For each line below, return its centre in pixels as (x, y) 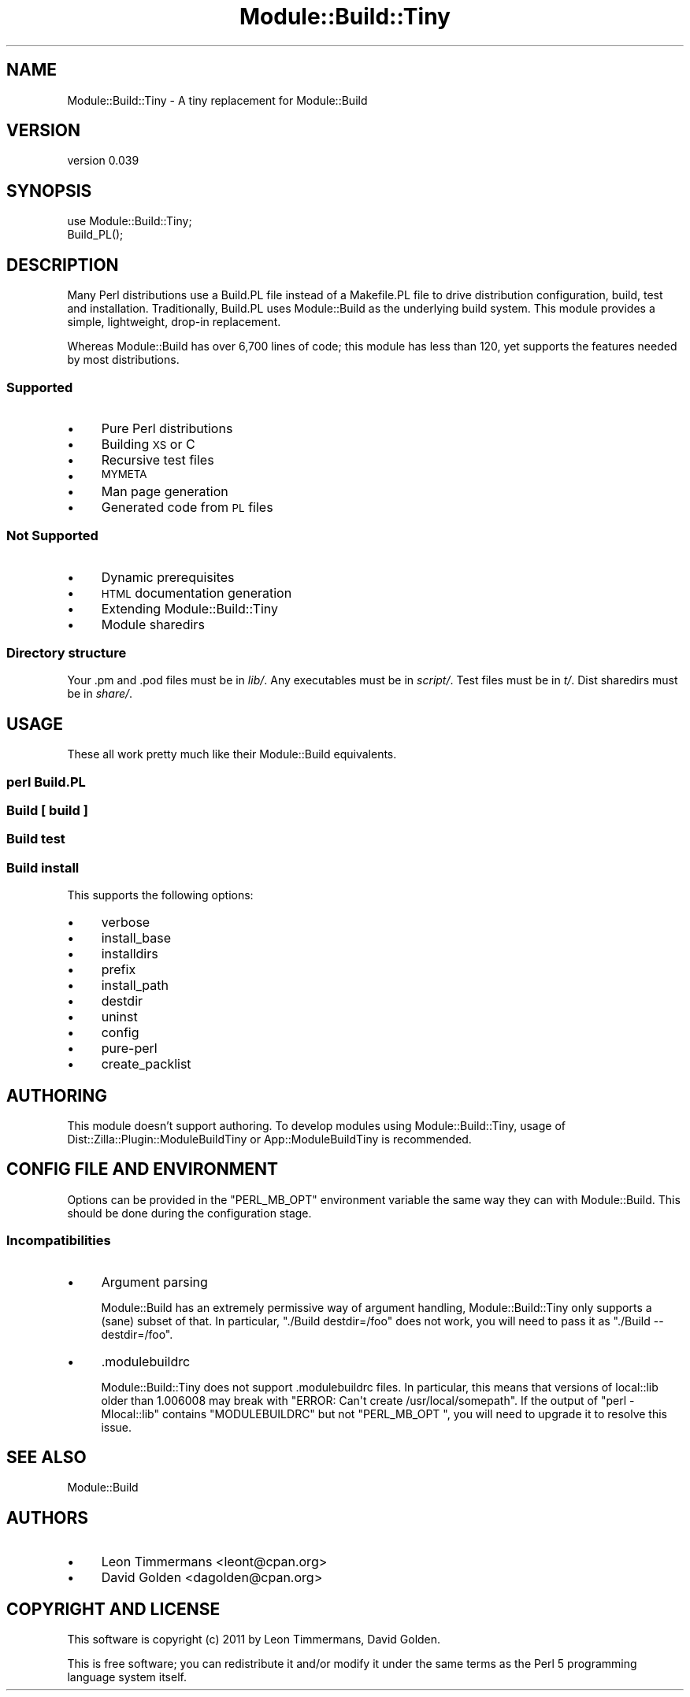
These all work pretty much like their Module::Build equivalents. (232, 754)
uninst (119, 1017)
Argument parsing (154, 1282)
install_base (136, 938)
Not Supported (52, 536)
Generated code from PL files (187, 507)
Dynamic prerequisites (168, 577)
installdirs (130, 954)
